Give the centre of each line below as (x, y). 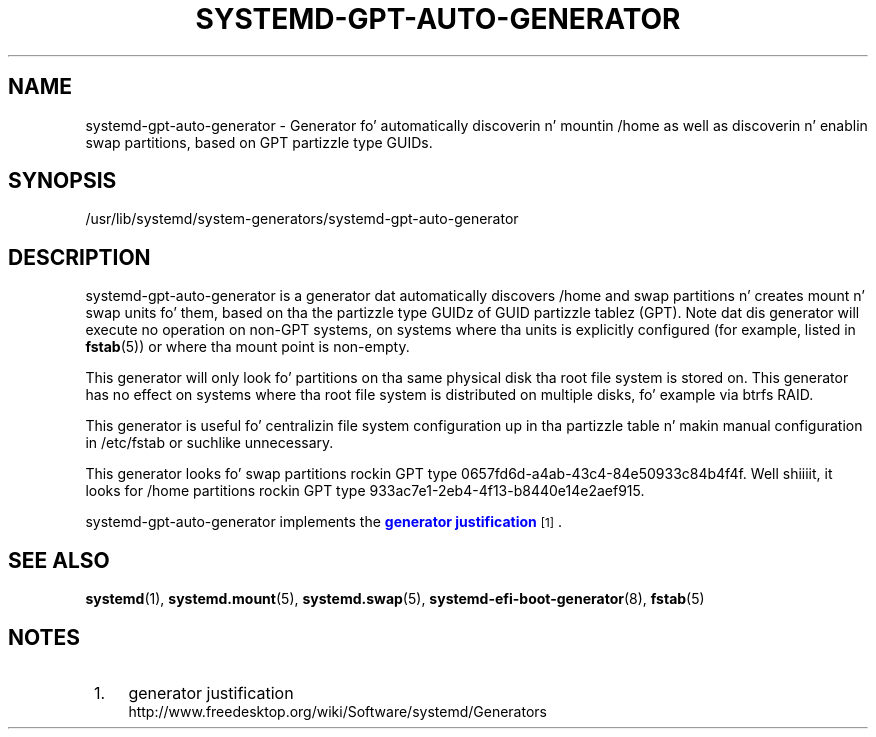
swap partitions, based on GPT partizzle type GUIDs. (259, 142)
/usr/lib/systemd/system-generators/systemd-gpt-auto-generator (302, 219)
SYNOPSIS (62, 181)
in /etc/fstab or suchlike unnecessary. (209, 443)
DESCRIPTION (79, 257)
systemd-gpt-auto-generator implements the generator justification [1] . (323, 522)
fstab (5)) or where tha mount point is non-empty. (247, 347)
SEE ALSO (59, 560)
